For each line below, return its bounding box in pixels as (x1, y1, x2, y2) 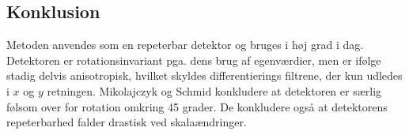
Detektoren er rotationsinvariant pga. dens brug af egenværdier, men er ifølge (6, 51, 381, 68)
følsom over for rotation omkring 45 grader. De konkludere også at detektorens (6, 98, 388, 114)
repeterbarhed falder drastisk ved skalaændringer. (6, 114, 247, 130)
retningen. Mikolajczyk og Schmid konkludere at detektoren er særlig (47, 82, 382, 99)
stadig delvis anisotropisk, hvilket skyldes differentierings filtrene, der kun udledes (6, 67, 403, 84)
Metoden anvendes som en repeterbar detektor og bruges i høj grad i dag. (6, 36, 364, 53)
